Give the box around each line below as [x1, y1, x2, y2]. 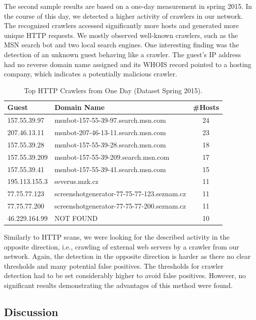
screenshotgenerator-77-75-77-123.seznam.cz [54, 188, 186, 199]
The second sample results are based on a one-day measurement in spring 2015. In [4, 1, 252, 11]
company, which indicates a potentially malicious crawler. [4, 69, 177, 79]
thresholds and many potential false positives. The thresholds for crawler [4, 260, 224, 271]
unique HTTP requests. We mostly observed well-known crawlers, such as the [4, 30, 238, 40]
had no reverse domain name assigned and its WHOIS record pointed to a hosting [4, 59, 252, 69]
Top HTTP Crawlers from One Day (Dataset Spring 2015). [24, 85, 203, 95]
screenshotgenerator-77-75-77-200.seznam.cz [54, 201, 186, 211]
